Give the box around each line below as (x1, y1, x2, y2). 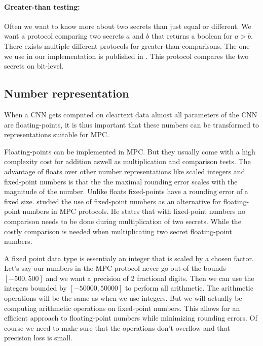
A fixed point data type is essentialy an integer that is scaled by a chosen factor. (4, 253, 254, 263)
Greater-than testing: (4, 1, 80, 12)
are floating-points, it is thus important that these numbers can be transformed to (4, 119, 259, 130)
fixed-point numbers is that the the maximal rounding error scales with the (4, 176, 238, 186)
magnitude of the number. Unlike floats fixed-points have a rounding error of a (4, 186, 248, 197)
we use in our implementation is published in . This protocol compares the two (4, 50, 249, 61)
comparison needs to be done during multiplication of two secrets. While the (4, 215, 241, 226)
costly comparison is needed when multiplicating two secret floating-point (4, 226, 232, 236)
